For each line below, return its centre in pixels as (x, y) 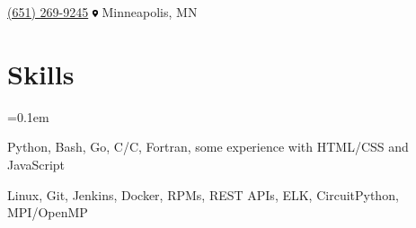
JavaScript (36, 164)
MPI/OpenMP (48, 212)
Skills (41, 73)
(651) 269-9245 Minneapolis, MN (102, 12)
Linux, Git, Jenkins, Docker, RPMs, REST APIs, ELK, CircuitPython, (203, 194)
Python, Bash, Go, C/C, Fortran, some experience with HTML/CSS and (208, 147)
